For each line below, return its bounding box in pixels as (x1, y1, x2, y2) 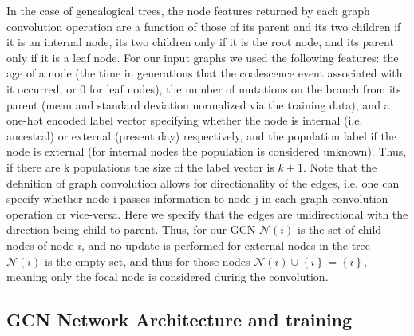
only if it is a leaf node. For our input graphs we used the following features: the (6, 49, 399, 65)
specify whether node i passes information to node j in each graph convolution (6, 190, 388, 207)
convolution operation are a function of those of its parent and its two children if (6, 18, 401, 34)
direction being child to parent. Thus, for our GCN (6, 221, 256, 238)
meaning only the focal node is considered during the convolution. (6, 268, 329, 285)
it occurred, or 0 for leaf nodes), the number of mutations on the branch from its (6, 80, 401, 97)
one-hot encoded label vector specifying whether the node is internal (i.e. (6, 112, 363, 128)
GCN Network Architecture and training (6, 307, 353, 332)
